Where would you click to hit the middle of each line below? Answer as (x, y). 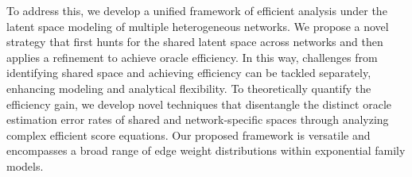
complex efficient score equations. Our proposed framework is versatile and (189, 135)
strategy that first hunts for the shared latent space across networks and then (195, 42)
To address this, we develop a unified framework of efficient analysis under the (197, 10)
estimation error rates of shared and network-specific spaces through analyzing (198, 119)
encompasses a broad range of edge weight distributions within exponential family (206, 150)
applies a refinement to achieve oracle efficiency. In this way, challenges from (192, 57)
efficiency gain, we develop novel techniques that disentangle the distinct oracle (199, 104)
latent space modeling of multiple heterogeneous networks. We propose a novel (198, 26)
